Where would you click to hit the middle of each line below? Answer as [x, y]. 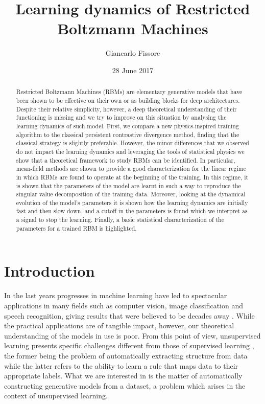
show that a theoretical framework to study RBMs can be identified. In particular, [126, 160]
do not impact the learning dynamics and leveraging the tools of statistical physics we [130, 151]
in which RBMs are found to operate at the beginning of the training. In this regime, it [132, 177]
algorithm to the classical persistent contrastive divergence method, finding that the [128, 134]
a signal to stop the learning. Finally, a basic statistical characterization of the [120, 220]
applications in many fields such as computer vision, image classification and [124, 305]
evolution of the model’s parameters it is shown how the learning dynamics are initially [132, 202]
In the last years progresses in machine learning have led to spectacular [116, 295]
